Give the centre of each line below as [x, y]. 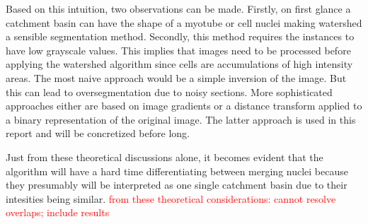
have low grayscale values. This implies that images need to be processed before [178, 50]
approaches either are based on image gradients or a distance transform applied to [184, 106]
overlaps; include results [58, 212]
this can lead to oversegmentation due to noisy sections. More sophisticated [169, 92]
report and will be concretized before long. [98, 133]
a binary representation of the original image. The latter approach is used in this [181, 119]
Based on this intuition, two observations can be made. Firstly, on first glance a [178, 8]
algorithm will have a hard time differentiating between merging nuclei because [177, 171]
